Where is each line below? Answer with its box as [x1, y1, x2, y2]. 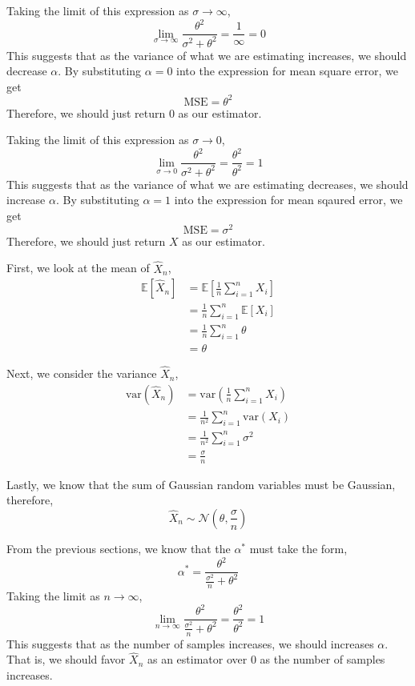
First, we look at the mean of [6, 259, 150, 276]
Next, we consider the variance [6, 365, 157, 382]
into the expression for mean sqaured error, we [174, 191, 403, 208]
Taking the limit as [6, 588, 100, 604]
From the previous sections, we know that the [6, 540, 231, 556]
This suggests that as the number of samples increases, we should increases [6, 635, 374, 652]
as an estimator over [147, 651, 248, 668]
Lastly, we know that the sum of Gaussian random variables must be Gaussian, [6, 475, 396, 492]
